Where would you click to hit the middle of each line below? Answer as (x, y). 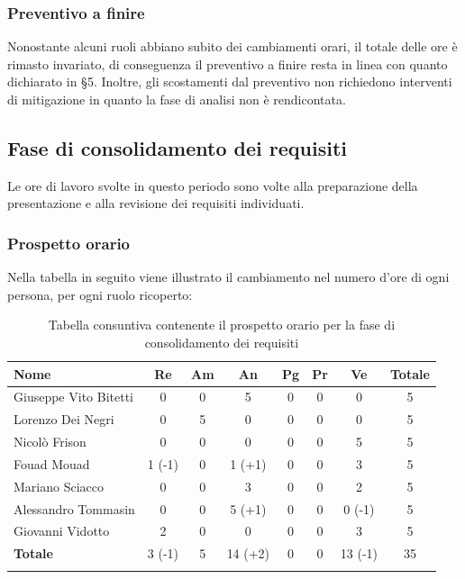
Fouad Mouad (52, 463)
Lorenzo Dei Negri (64, 419)
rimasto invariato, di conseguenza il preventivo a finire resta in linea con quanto (228, 63)
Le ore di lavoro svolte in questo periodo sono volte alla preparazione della (213, 185)
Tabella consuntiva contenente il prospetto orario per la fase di (222, 325)
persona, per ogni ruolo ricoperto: (100, 294)
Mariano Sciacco (59, 486)
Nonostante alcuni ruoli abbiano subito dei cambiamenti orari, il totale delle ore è (232, 46)
